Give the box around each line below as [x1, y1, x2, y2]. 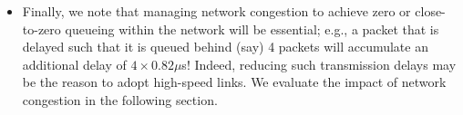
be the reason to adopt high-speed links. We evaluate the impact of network [22, 72, 447, 91]
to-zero [22, 19, 61, 38]
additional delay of [22, 54, 127, 73]
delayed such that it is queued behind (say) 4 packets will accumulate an [22, 37, 428, 56]
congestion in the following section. [22, 90, 218, 109]
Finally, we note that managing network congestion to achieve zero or [22, 2, 411, 20]
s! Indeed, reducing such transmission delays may [181, 54, 457, 73]
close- [415, 2, 446, 20]
